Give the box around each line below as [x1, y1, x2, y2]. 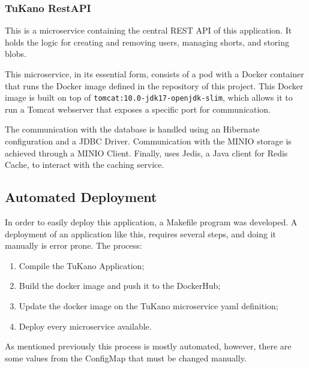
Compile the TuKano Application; [19, 259, 145, 272]
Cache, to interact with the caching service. [5, 158, 164, 171]
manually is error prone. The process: [5, 239, 142, 252]
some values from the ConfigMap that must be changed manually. [5, 351, 247, 364]
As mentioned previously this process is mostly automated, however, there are [5, 340, 292, 352]
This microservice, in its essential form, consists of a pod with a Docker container [5, 68, 304, 80]
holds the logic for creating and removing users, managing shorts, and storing [5, 35, 289, 48]
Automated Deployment [5, 188, 157, 206]
